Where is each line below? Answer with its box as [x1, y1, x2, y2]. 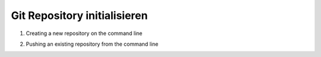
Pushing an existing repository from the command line [26, 40, 159, 47]
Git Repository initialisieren [11, 9, 148, 22]
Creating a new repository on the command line [26, 30, 143, 37]
